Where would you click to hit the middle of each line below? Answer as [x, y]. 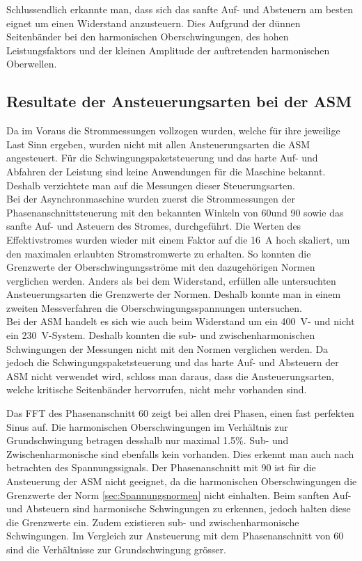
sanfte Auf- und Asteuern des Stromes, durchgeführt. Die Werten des [154, 226]
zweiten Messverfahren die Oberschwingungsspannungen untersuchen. [154, 307]
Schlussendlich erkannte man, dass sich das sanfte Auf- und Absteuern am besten [180, 9]
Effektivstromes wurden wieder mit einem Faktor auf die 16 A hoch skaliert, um [178, 239]
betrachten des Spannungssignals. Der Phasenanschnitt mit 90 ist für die [161, 467]
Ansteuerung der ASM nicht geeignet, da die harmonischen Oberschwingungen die [182, 481]
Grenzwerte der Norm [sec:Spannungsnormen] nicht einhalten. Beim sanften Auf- [179, 495]
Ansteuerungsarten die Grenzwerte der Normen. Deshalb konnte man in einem [174, 294]
